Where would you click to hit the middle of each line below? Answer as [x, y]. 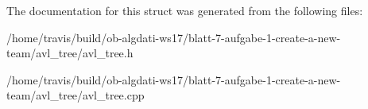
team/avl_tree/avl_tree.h [70, 53]
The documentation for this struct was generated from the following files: [185, 10]
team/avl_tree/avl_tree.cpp [76, 95]
